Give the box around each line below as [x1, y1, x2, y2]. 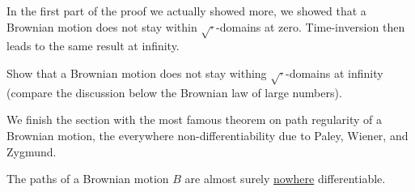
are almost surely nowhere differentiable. [184, 170, 386, 187]
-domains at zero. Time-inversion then [216, 18, 405, 35]
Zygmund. [6, 143, 57, 160]
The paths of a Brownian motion [6, 170, 169, 187]
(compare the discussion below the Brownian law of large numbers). [6, 83, 342, 100]
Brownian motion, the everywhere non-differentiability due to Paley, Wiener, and [6, 126, 409, 143]
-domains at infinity [285, 64, 383, 81]
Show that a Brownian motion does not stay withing [6, 64, 267, 81]
